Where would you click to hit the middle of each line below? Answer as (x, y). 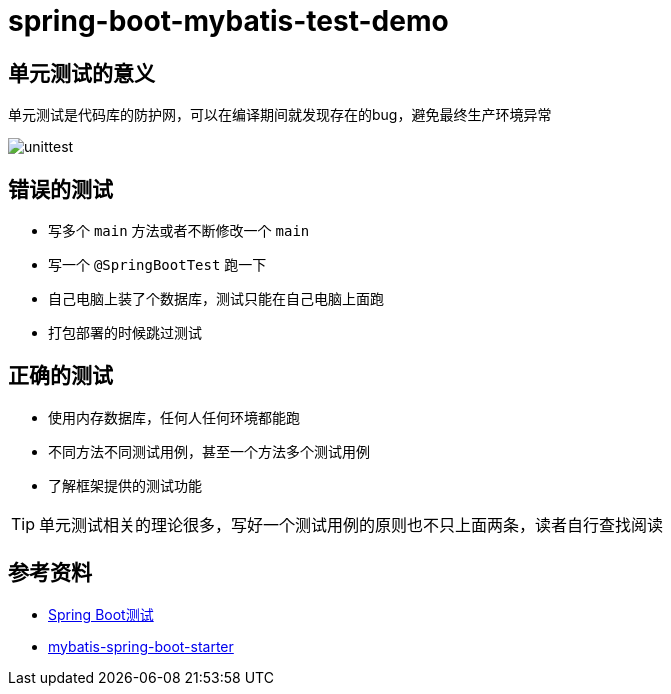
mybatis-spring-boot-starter (141, 646)
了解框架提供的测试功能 (125, 485)
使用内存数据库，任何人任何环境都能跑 (174, 417)
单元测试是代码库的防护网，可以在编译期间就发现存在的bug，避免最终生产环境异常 (280, 115)
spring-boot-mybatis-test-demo (228, 21)
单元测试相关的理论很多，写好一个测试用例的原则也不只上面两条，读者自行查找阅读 (351, 524)
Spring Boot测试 (101, 614)
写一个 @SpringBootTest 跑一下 (157, 265)
